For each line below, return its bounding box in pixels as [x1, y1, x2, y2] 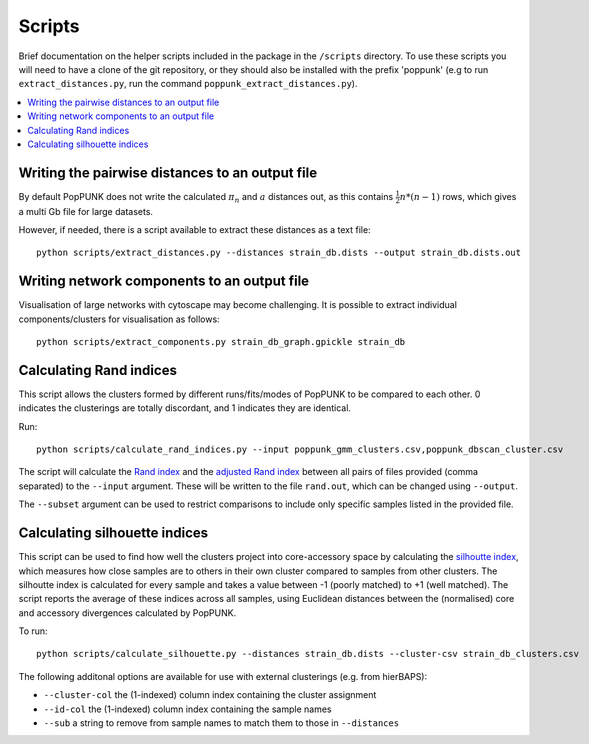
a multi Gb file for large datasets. [18, 205, 154, 217]
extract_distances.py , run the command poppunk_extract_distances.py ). [18, 78, 358, 90]
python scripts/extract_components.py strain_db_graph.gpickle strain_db [36, 336, 406, 347]
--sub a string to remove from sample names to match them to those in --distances [43, 717, 400, 729]
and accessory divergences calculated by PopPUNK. [18, 606, 237, 619]
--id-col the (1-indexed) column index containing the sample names [43, 703, 332, 715]
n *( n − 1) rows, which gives [399, 190, 517, 202]
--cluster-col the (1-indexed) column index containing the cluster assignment [43, 689, 377, 701]
